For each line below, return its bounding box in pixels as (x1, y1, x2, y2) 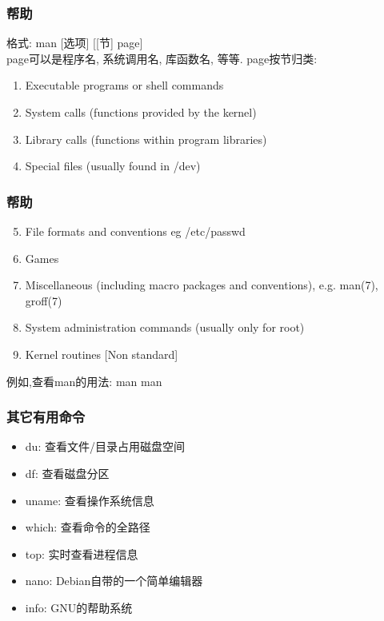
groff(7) (25, 292, 62, 309)
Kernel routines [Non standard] (25, 345, 178, 362)
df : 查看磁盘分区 (25, 464, 110, 481)
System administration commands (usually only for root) (25, 319, 305, 336)
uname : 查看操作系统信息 (25, 492, 154, 508)
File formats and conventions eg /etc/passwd (25, 223, 246, 239)
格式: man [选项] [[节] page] (6, 34, 143, 51)
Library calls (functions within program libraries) (25, 130, 267, 147)
